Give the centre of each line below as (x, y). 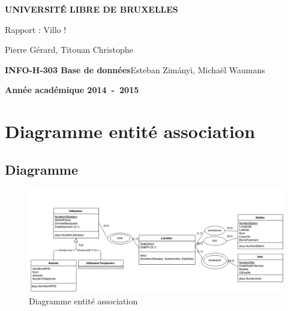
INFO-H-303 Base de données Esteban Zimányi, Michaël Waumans (135, 69)
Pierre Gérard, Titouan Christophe (69, 50)
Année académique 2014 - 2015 (72, 90)
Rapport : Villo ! (36, 29)
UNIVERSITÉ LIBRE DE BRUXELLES (91, 9)
